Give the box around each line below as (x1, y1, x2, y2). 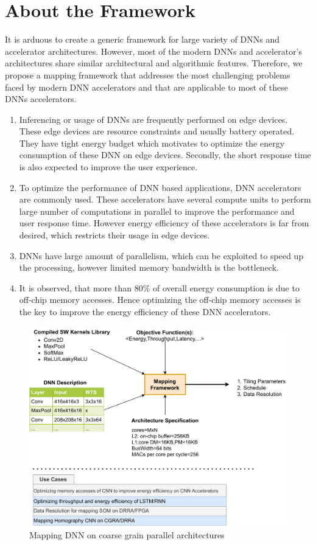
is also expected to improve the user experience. (19, 161, 198, 173)
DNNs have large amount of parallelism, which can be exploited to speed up (19, 249, 304, 262)
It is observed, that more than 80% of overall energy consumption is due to (19, 281, 300, 294)
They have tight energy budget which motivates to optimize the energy (19, 136, 285, 149)
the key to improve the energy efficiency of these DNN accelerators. (19, 305, 271, 318)
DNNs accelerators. (5, 92, 77, 105)
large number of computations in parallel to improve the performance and (19, 204, 295, 217)
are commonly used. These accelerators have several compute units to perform (19, 193, 311, 206)
